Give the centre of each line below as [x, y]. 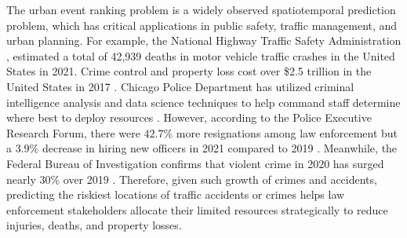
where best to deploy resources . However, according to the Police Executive [189, 117]
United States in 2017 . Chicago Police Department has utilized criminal [180, 86]
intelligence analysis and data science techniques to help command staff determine [203, 102]
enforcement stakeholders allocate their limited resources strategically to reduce [197, 209]
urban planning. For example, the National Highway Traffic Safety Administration [204, 40]
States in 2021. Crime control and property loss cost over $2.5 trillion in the [189, 71]
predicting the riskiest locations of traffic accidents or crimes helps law [176, 194]
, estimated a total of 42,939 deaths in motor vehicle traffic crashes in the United [201, 55]
